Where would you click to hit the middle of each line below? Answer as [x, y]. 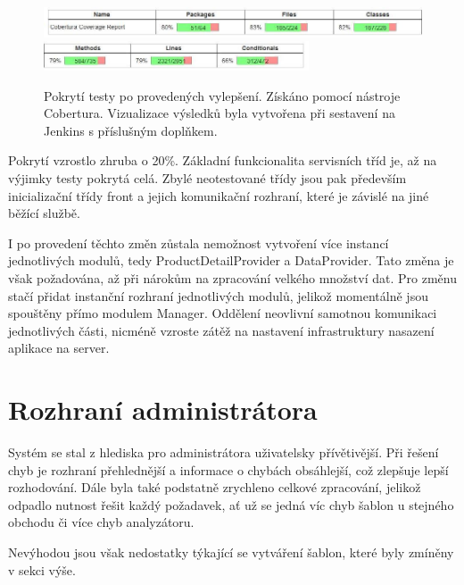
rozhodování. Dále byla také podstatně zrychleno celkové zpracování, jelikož [215, 487]
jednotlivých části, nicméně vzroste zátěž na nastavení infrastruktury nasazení [221, 330]
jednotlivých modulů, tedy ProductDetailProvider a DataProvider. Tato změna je [231, 260]
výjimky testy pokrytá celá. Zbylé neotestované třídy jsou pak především [207, 177]
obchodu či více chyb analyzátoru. [101, 522]
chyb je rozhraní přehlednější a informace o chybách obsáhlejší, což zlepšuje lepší [228, 469]
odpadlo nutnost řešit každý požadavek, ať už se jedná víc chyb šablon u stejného [231, 504]
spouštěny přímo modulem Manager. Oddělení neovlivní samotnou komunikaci [223, 313]
